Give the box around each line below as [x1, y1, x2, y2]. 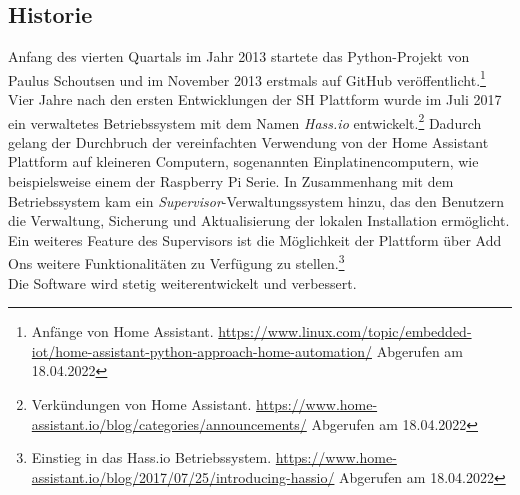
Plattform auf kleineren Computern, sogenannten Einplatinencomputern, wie [8, 151, 479, 172]
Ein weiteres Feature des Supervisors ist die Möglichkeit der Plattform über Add [8, 229, 502, 250]
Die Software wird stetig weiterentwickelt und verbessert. [8, 272, 357, 293]
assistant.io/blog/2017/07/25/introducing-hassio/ [31, 466, 335, 487]
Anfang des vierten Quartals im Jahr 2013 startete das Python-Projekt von [8, 46, 470, 67]
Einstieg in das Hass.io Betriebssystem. [31, 447, 272, 468]
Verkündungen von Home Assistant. [31, 394, 252, 415]
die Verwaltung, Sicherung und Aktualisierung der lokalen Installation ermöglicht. [8, 210, 510, 231]
